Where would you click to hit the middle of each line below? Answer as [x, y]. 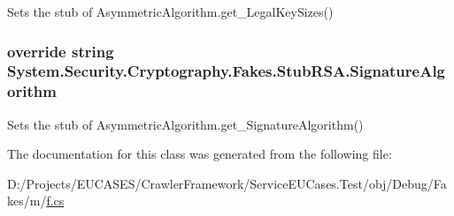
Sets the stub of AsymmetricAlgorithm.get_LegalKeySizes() [170, 11]
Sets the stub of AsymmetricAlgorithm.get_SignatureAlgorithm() [185, 124]
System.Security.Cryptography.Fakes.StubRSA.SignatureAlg [227, 71]
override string [61, 51]
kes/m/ [27, 201]
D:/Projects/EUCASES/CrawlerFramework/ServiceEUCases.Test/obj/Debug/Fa [227, 183]
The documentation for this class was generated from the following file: [200, 154]
